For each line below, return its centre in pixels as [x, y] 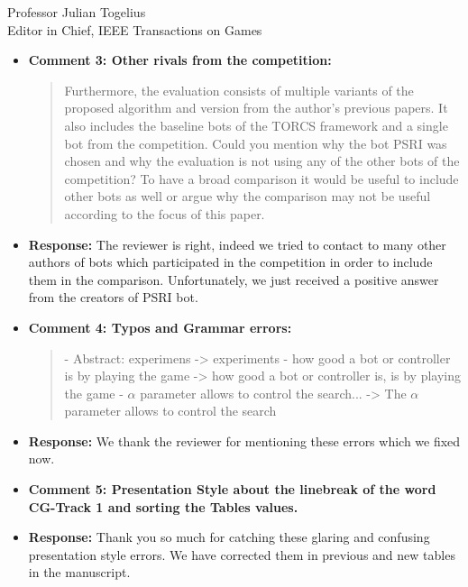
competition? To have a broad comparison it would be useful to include [262, 178]
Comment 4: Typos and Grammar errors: [160, 327]
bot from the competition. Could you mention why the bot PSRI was [256, 143]
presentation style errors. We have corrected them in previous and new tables [242, 554]
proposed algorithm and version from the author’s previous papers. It [256, 108]
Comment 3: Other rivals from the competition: [180, 60]
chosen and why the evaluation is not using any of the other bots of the [262, 161]
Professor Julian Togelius [77, 12]
